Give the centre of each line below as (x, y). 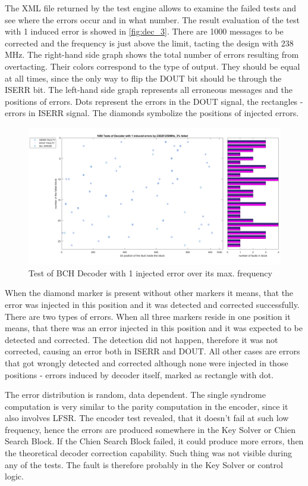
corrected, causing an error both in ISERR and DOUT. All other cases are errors (153, 351)
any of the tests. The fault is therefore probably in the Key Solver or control (144, 464)
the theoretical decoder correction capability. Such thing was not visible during (148, 453)
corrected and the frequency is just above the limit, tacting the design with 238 (149, 43)
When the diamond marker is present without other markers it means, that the (149, 293)
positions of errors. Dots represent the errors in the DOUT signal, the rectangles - (154, 101)
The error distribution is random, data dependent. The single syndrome (135, 395)
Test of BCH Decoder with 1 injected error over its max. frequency (150, 272)
